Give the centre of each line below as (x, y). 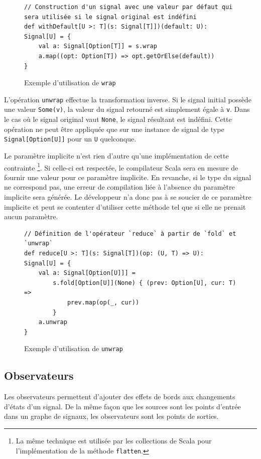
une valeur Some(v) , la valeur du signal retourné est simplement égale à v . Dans (127, 109)
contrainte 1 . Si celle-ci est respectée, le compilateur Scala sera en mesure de (121, 167)
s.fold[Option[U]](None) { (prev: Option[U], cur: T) (145, 283)
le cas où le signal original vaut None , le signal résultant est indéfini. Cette (118, 119)
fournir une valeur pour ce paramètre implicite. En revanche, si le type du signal (128, 177)
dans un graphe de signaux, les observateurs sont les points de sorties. (111, 416)
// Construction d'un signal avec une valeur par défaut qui (128, 7)
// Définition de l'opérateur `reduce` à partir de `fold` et (130, 234)
